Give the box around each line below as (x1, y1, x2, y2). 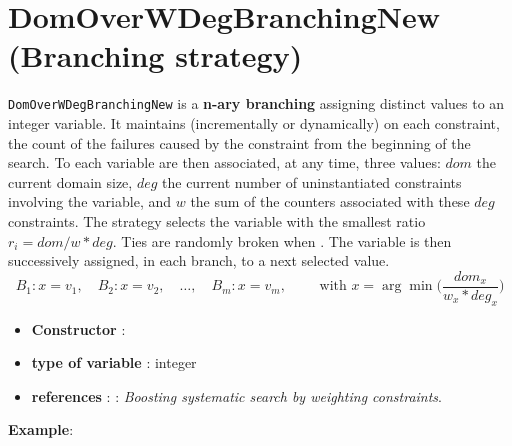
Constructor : (31, 318, 126, 339)
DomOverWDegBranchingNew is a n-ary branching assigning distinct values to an (8, 93, 505, 114)
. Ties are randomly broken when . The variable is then (112, 230, 452, 251)
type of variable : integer (31, 352, 197, 373)
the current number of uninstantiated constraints (162, 171, 462, 192)
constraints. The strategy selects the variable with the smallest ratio (8, 210, 426, 231)
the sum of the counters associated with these (190, 191, 470, 212)
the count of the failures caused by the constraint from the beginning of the (8, 132, 471, 153)
